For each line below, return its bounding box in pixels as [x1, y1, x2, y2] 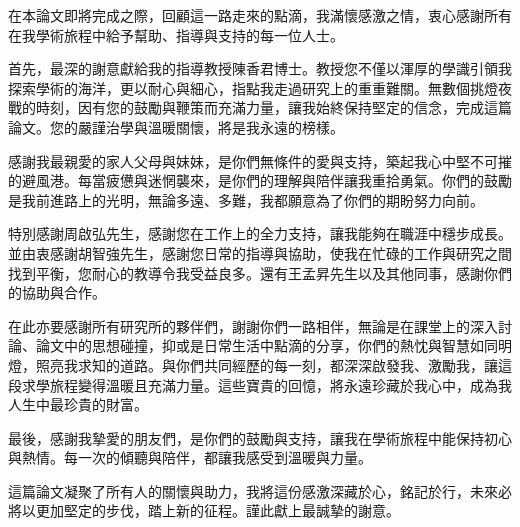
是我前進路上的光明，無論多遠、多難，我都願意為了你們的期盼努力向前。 [8, 189, 484, 210]
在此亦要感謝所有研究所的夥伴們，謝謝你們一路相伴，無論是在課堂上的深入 [8, 315, 498, 336]
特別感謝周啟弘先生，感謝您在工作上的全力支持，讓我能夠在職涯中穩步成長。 [8, 223, 512, 244]
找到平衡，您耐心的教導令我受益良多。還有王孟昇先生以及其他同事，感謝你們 [8, 262, 512, 283]
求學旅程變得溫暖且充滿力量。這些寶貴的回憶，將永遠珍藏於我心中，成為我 [21, 374, 512, 395]
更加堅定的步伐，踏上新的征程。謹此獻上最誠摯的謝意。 [35, 500, 400, 521]
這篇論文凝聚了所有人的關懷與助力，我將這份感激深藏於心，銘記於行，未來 [8, 480, 498, 501]
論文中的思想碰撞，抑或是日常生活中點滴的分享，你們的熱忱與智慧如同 [35, 335, 498, 356]
